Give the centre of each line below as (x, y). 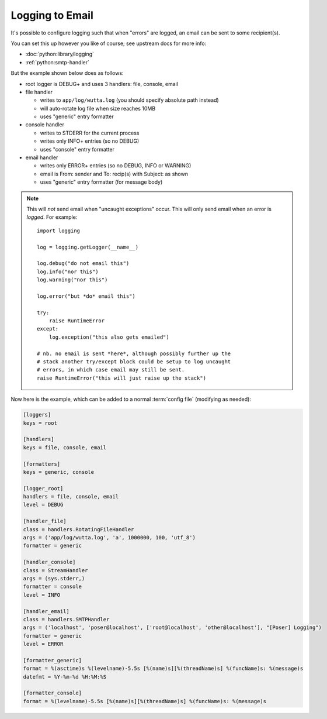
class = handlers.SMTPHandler (66, 619)
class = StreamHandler (55, 570)
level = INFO (42, 595)
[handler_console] (49, 562)
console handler (45, 125)
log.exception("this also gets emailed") (109, 337)
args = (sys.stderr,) (54, 578)
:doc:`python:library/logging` (60, 54)
